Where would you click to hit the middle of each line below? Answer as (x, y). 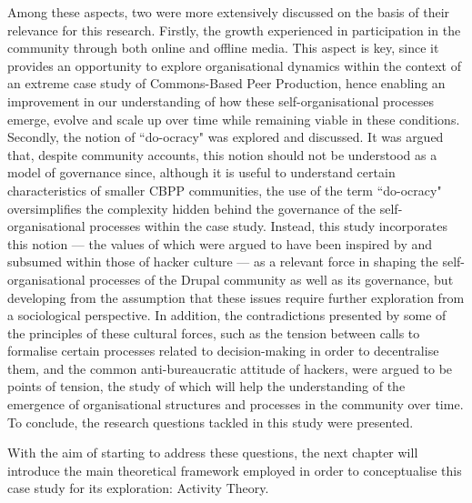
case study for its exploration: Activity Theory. (138, 488)
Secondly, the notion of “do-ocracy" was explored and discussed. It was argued (226, 137)
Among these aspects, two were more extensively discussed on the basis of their (229, 12)
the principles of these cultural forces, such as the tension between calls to (214, 332)
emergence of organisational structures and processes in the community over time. (236, 404)
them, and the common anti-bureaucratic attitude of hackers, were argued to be (230, 368)
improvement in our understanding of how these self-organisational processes (221, 101)
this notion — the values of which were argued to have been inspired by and (220, 243)
